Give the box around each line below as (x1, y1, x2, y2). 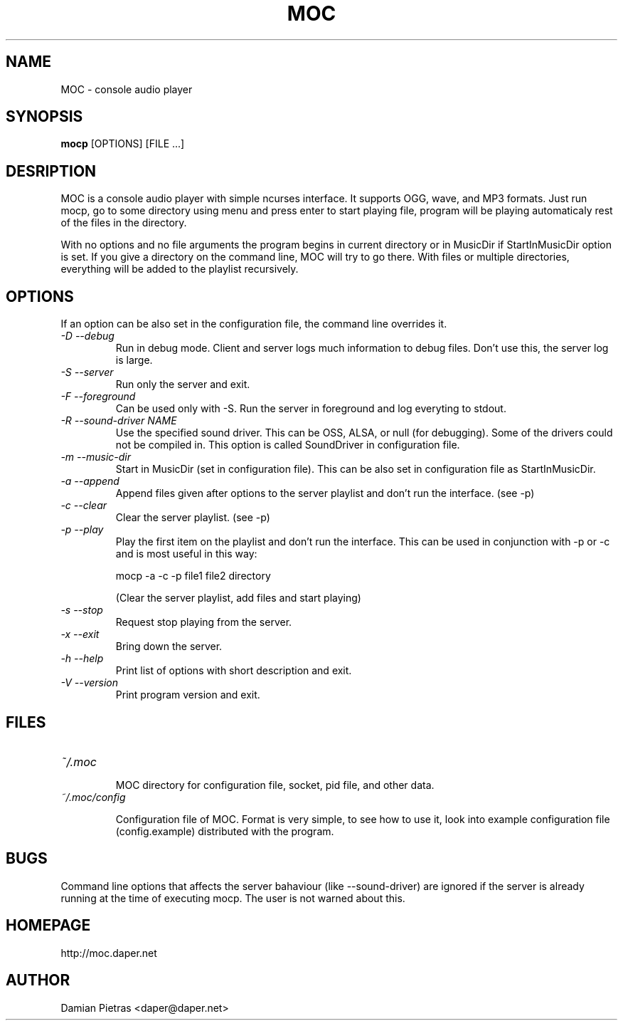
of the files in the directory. (60, 216, 187, 229)
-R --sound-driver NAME (60, 414, 177, 427)
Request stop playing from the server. (115, 616, 292, 629)
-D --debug (60, 330, 115, 342)
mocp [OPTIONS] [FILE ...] (60, 137, 185, 150)
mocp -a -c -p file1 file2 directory (115, 570, 271, 582)
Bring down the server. (115, 640, 223, 653)
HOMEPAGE (6, 916, 91, 935)
